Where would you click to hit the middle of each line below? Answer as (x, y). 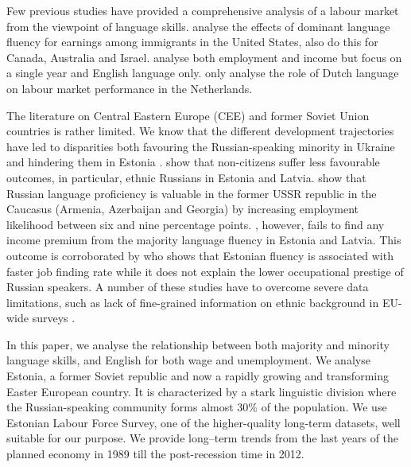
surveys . (54, 318)
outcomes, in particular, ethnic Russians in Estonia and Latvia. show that (186, 177)
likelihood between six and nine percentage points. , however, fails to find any (196, 224)
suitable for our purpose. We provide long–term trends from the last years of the (203, 438)
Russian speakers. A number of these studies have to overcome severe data (188, 287)
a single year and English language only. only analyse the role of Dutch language (203, 73)
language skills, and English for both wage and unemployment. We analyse (188, 360)
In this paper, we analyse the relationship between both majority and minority (198, 344)
